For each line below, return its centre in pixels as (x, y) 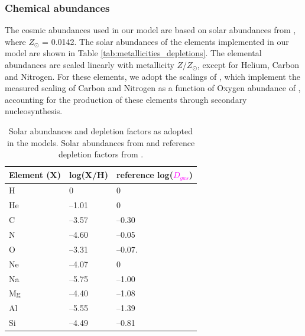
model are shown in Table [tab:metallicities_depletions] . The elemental (133, 53)
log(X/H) (89, 175)
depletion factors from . (101, 154)
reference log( (145, 174)
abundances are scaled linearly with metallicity (90, 64)
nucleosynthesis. (34, 111)
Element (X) (35, 175)
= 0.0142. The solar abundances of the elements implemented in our (166, 41)
